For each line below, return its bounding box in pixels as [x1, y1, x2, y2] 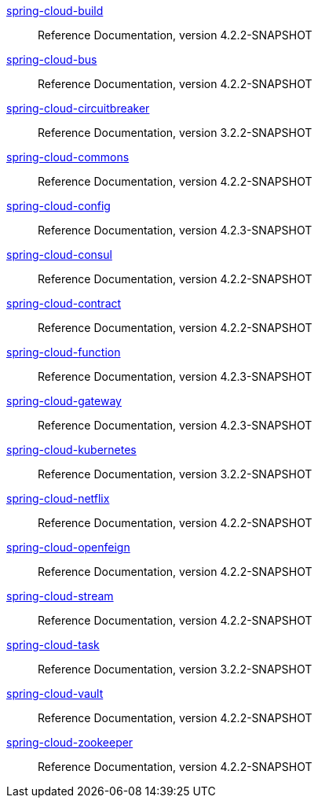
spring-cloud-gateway [6, 394, 122, 408]
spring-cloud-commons [6, 150, 130, 164]
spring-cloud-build [6, 4, 104, 17]
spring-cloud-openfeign [6, 540, 130, 554]
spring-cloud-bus [6, 53, 97, 66]
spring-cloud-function [6, 345, 121, 359]
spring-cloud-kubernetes [6, 443, 137, 456]
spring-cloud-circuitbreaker [6, 101, 150, 115]
